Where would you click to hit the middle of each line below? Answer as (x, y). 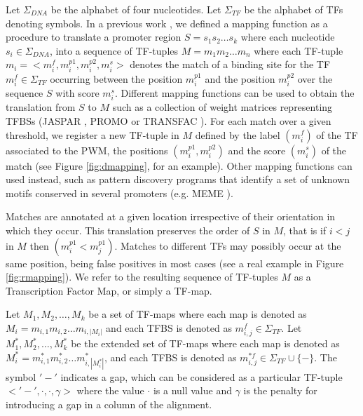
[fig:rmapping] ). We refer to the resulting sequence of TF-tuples (142, 277)
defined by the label (238, 134)
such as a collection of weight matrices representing (222, 107)
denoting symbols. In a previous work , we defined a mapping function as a (167, 23)
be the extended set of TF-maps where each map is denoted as (205, 343)
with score (77, 93)
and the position (240, 78)
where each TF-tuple (299, 50)
